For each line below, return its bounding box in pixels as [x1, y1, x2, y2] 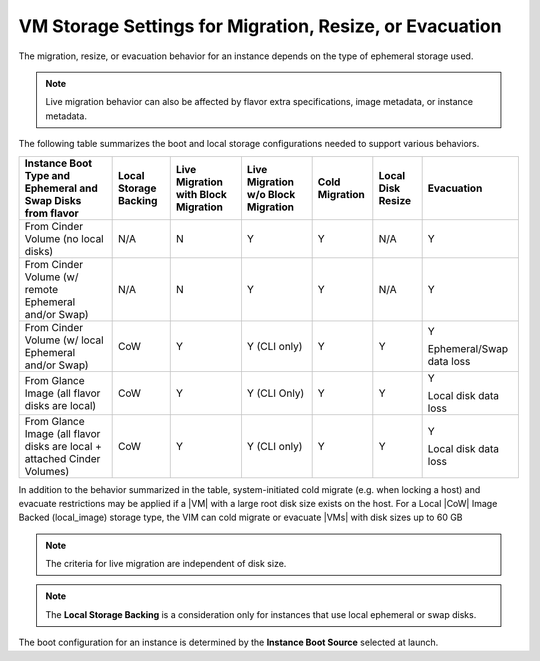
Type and [24, 168, 70, 182]
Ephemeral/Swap [427, 341, 509, 355]
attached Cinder [24, 451, 101, 465]
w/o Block [246, 187, 296, 201]
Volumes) [24, 464, 70, 478]
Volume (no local [24, 231, 104, 245]
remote [24, 282, 59, 296]
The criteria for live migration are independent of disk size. [45, 558, 287, 570]
